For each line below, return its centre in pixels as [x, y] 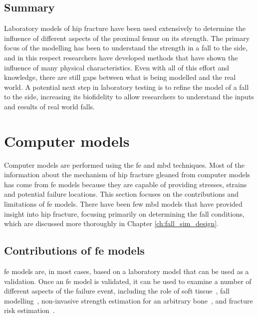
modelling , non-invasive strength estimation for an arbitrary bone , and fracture [129, 300]
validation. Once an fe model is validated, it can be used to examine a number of [128, 281]
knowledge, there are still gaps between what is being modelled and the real [120, 77]
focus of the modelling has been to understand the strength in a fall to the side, [126, 48]
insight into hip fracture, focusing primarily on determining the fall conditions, [124, 213]
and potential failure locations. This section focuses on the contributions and [121, 194]
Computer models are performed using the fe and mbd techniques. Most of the [124, 164]
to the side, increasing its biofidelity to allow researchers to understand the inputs [129, 97]
